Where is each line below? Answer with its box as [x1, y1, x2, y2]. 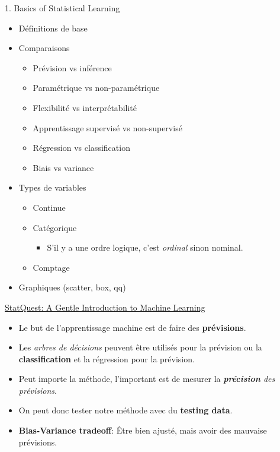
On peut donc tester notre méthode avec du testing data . [18, 404, 233, 416]
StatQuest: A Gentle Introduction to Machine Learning [5, 301, 205, 313]
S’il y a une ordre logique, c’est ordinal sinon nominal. [47, 241, 243, 254]
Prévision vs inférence [33, 61, 112, 74]
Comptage [33, 261, 70, 273]
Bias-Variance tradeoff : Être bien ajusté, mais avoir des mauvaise [18, 424, 267, 437]
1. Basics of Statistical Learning [5, 2, 120, 14]
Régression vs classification [33, 141, 130, 154]
